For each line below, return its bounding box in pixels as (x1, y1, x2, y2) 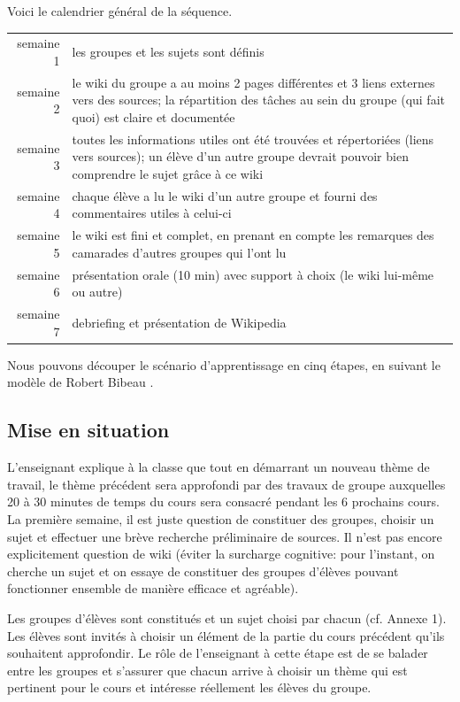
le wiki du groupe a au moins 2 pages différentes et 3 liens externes (72, 73, 435, 91)
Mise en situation (7, 416, 170, 444)
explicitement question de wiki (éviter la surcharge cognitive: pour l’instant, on (7, 544, 435, 563)
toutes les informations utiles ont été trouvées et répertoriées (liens (72, 129, 434, 148)
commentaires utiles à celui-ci (72, 204, 232, 222)
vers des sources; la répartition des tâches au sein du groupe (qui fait (72, 90, 445, 109)
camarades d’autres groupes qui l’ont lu (72, 243, 287, 261)
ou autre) (72, 282, 123, 301)
